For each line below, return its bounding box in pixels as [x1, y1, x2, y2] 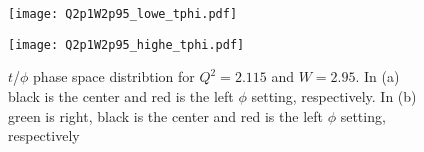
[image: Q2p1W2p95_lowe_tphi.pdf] [8, 7, 238, 21]
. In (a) [355, 66, 400, 87]
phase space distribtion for [33, 66, 195, 87]
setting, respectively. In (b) [251, 85, 417, 106]
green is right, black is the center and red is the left [8, 105, 323, 126]
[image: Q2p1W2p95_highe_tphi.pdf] [8, 37, 245, 52]
